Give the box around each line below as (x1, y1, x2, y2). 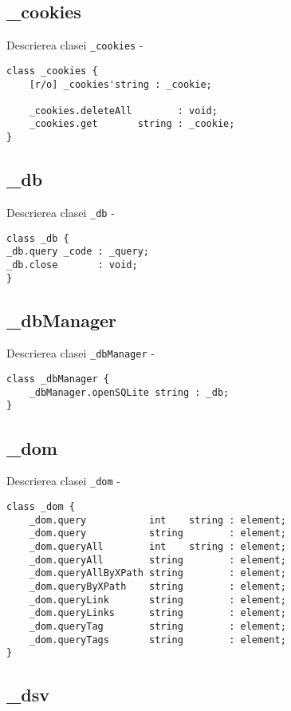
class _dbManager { (6, 373, 109, 385)
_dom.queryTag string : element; (29, 620, 286, 632)
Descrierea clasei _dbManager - (6, 345, 155, 361)
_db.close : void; (6, 259, 138, 271)
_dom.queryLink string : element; (29, 594, 286, 606)
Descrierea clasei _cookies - (6, 37, 144, 53)
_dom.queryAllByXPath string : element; (29, 567, 286, 579)
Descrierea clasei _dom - (6, 472, 120, 489)
